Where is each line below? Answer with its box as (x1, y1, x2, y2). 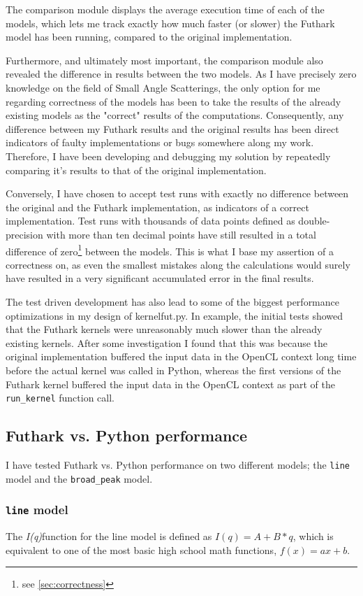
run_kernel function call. (6, 390, 114, 405)
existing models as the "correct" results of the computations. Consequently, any (6, 108, 344, 122)
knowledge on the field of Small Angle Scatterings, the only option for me (6, 80, 320, 94)
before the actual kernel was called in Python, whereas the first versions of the (6, 362, 341, 377)
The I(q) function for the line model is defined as (6, 529, 212, 544)
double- (298, 213, 330, 228)
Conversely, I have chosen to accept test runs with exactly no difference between (6, 186, 349, 201)
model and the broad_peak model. (6, 471, 153, 485)
